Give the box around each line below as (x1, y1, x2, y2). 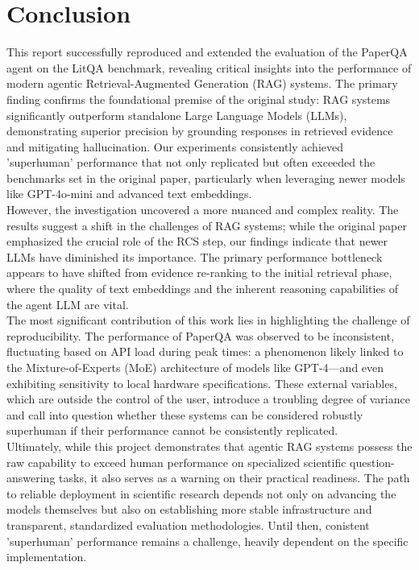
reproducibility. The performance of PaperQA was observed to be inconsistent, (6, 327, 395, 344)
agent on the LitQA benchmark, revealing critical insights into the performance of (6, 59, 412, 76)
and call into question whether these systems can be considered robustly (6, 406, 363, 423)
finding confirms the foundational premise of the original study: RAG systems (6, 90, 391, 107)
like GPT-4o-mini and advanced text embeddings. (6, 185, 252, 202)
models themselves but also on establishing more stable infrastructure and (6, 501, 372, 518)
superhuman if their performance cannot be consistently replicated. (6, 422, 338, 439)
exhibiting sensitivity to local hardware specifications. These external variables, (6, 374, 397, 391)
